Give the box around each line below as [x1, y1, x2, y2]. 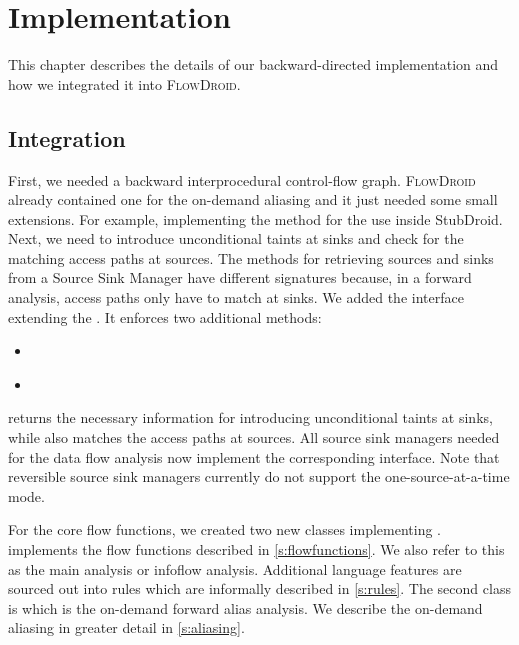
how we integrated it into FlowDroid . [8, 73, 241, 94]
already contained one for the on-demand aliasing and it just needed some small [8, 189, 498, 210]
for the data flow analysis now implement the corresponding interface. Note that [8, 446, 500, 467]
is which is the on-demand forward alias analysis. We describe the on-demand [8, 597, 483, 618]
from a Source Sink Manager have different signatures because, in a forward [8, 267, 472, 288]
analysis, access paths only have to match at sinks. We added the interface [8, 287, 464, 308]
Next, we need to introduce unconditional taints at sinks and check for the [8, 228, 464, 249]
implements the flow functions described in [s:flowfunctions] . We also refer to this [8, 539, 505, 560]
